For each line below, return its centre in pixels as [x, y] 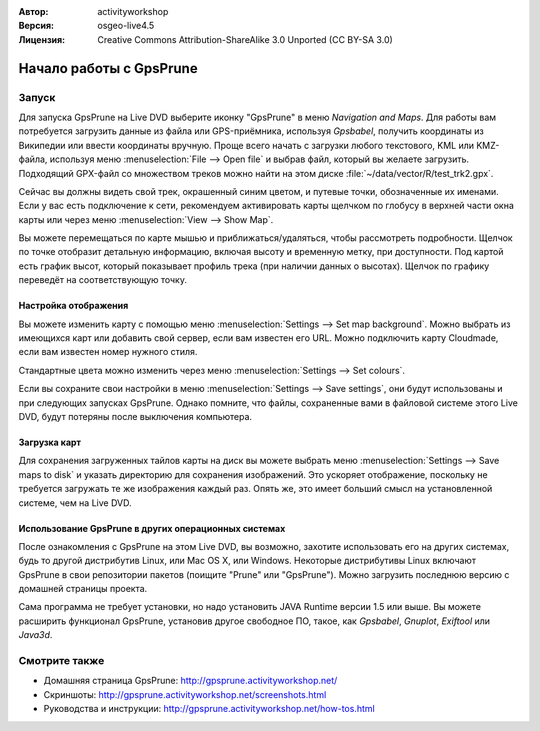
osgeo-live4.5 [126, 26]
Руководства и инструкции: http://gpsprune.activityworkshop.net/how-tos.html [209, 709]
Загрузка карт [50, 442]
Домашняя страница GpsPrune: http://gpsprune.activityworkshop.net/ [190, 681]
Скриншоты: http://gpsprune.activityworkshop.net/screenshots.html [185, 694]
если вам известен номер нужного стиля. [108, 352]
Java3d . [35, 635]
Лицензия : [41, 39]
